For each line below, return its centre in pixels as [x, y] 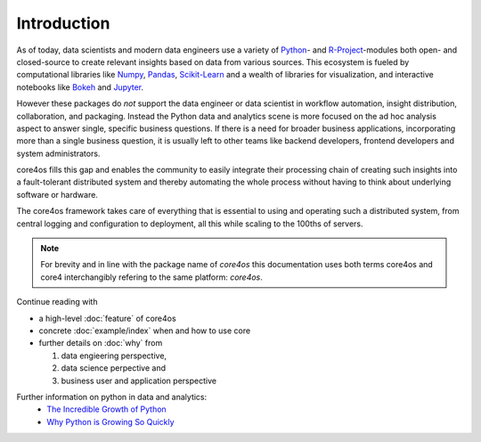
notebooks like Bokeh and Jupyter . [80, 87]
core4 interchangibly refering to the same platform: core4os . [151, 277]
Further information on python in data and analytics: [112, 397]
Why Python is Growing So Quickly [110, 422]
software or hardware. [57, 194]
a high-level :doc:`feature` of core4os [108, 318]
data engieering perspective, [114, 356]
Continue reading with [57, 302]
